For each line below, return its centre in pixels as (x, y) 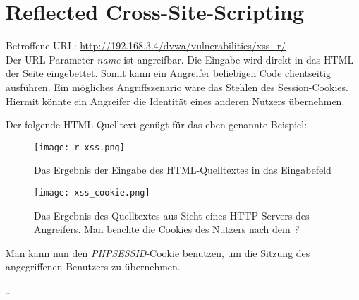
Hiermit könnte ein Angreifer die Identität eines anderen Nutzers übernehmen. (175, 101)
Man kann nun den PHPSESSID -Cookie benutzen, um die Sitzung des (158, 252)
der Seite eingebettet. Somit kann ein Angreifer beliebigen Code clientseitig (169, 73)
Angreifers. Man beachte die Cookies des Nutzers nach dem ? (166, 229)
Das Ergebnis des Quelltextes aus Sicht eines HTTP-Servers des (172, 215)
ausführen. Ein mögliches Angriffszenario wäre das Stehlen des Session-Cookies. (177, 86)
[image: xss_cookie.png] (92, 192)
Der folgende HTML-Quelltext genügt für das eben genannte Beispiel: (157, 125)
